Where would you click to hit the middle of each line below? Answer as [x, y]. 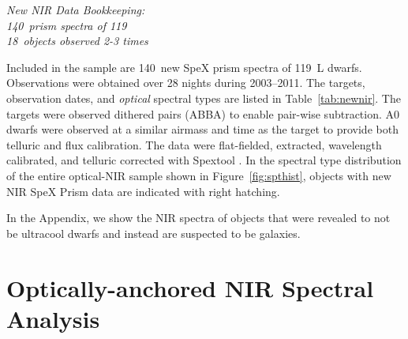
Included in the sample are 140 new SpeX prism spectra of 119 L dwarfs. [184, 67]
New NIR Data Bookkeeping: [76, 9]
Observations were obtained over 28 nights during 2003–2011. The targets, [186, 83]
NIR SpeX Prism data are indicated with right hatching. [143, 191]
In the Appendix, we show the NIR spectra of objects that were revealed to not [198, 218]
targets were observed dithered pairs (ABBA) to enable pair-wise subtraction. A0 [203, 113]
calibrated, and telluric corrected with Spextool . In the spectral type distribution [204, 160]
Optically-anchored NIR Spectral [190, 287]
